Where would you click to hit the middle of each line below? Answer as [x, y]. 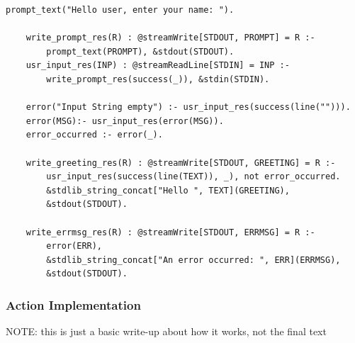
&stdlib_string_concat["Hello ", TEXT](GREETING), [168, 190]
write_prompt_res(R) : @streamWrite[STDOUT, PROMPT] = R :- [170, 38]
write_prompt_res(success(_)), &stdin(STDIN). [158, 79]
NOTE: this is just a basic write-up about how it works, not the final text [166, 331]
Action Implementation [73, 304]
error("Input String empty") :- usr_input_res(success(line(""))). [188, 107]
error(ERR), [74, 246]
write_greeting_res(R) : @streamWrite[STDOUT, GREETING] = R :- [181, 163]
